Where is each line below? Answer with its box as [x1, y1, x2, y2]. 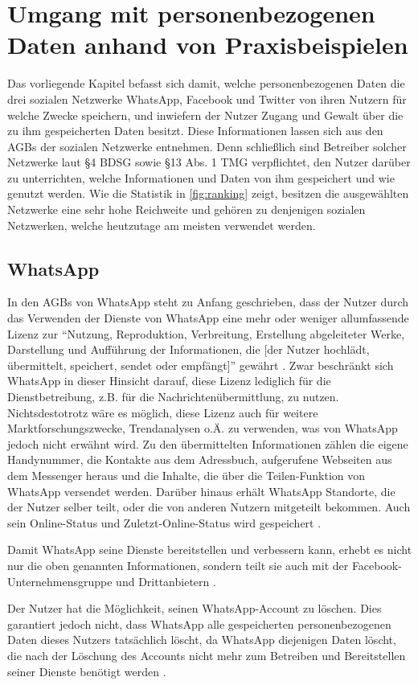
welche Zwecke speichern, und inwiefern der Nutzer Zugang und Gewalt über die [7, 106, 404, 123]
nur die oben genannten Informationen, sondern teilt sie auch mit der [7, 556, 349, 573]
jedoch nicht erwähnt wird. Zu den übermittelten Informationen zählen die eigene [7, 435, 408, 452]
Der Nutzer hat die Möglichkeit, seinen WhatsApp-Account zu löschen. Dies [7, 600, 382, 617]
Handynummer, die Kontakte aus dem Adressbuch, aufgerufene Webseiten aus [7, 451, 392, 468]
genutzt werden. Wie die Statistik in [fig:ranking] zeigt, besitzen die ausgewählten [7, 185, 409, 202]
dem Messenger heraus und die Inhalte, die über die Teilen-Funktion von [7, 466, 366, 483]
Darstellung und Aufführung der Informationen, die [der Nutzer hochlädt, [7, 341, 370, 358]
